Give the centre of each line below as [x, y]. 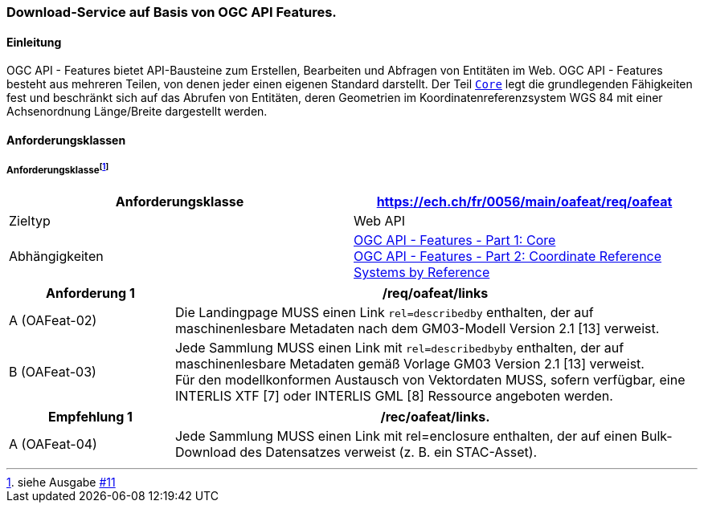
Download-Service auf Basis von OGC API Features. [172, 12]
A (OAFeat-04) [53, 444]
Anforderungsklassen [66, 140]
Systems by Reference [422, 273]
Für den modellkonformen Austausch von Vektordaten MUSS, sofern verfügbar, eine [430, 380]
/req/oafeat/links [435, 293]
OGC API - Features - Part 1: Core [455, 240]
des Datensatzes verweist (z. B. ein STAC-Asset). [389, 452]
